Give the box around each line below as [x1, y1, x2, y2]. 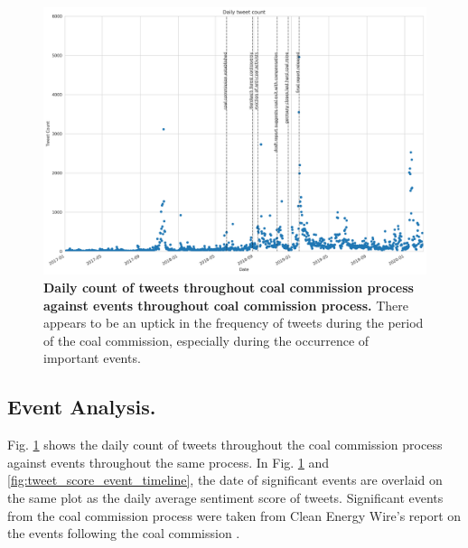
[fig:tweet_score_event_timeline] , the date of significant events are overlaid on [7, 470, 443, 489]
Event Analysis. [7, 393, 156, 421]
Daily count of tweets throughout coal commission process [43, 278, 414, 297]
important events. [43, 348, 141, 367]
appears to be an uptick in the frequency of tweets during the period [43, 313, 424, 332]
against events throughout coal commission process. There [43, 295, 408, 314]
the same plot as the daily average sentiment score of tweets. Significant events [7, 488, 444, 507]
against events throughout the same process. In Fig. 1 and [7, 452, 330, 471]
